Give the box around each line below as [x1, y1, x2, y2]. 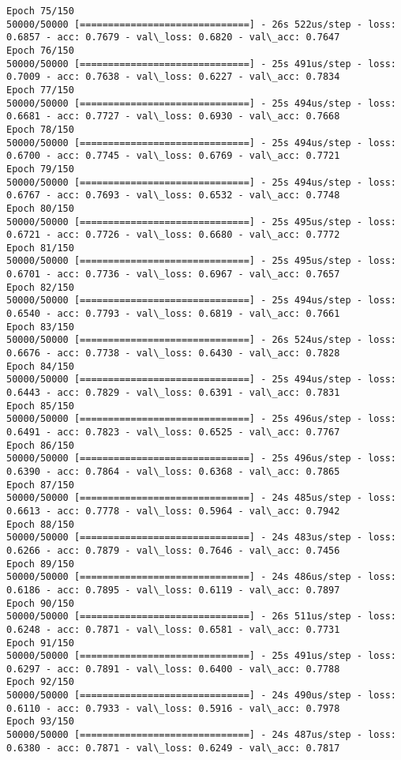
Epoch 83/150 [6, 321, 74, 333]
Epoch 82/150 [6, 281, 74, 293]
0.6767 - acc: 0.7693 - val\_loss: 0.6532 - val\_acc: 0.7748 [6, 190, 340, 201]
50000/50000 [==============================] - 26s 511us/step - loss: [6, 611, 396, 623]
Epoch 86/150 [6, 439, 74, 451]
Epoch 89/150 [6, 558, 74, 570]
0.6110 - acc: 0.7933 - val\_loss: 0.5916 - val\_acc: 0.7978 [6, 702, 340, 714]
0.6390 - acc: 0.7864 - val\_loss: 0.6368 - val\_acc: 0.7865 [6, 465, 340, 477]
